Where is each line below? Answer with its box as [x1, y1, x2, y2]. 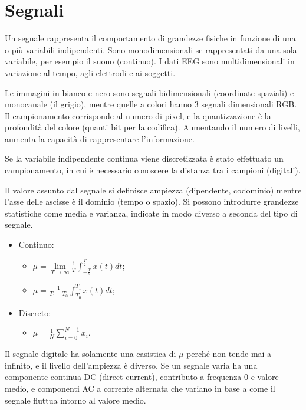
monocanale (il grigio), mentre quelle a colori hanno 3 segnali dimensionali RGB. [5, 98, 297, 110]
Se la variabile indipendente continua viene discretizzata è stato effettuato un [5, 152, 284, 165]
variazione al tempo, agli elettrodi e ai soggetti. [5, 66, 176, 78]
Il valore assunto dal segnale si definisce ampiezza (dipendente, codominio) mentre [5, 183, 302, 196]
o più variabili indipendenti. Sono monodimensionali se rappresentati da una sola [5, 43, 297, 55]
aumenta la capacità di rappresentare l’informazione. [5, 132, 195, 145]
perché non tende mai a [186, 347, 272, 360]
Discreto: [18, 306, 51, 319]
